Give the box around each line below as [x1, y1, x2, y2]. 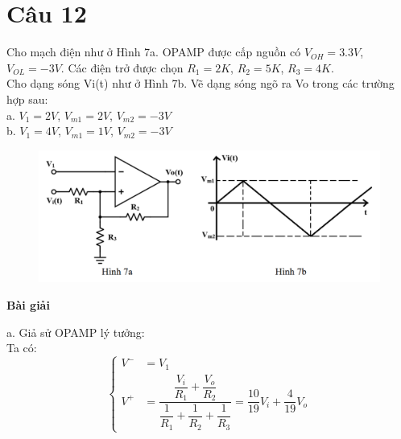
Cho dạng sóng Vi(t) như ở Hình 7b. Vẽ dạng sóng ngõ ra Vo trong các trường [6, 75, 395, 92]
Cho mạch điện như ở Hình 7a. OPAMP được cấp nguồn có [6, 43, 301, 60]
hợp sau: [6, 90, 48, 107]
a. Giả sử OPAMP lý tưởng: [6, 323, 145, 340]
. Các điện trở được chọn [60, 59, 184, 76]
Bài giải [6, 297, 50, 314]
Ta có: [6, 339, 37, 356]
